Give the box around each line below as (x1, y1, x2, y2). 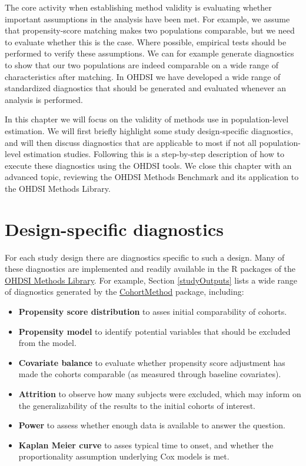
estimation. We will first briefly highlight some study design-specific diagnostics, (5, 124, 293, 137)
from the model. (18, 337, 76, 349)
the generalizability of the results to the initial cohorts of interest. (18, 399, 255, 411)
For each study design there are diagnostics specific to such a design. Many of (5, 251, 285, 263)
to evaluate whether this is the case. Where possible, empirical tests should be (5, 35, 287, 48)
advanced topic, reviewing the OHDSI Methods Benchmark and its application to (5, 171, 299, 183)
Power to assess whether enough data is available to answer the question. (18, 419, 285, 431)
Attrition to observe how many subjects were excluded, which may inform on (18, 387, 301, 400)
